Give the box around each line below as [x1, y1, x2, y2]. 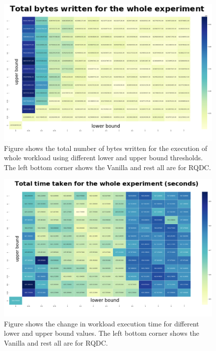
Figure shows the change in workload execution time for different [4, 318, 199, 328]
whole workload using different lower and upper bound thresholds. [4, 152, 203, 163]
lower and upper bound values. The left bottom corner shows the [4, 328, 199, 338]
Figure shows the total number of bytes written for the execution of [4, 143, 207, 153]
